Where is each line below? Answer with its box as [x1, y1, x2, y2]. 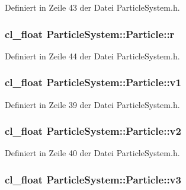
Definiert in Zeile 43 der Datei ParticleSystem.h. [5, 1, 180, 13]
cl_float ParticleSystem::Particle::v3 [5, 172, 181, 186]
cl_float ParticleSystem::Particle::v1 [5, 75, 181, 90]
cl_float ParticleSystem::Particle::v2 [5, 123, 181, 138]
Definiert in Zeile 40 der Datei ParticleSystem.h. [5, 147, 180, 159]
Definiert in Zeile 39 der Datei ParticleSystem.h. [5, 98, 180, 110]
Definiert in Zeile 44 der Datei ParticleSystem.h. [5, 49, 180, 62]
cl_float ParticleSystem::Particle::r [5, 26, 175, 41]
